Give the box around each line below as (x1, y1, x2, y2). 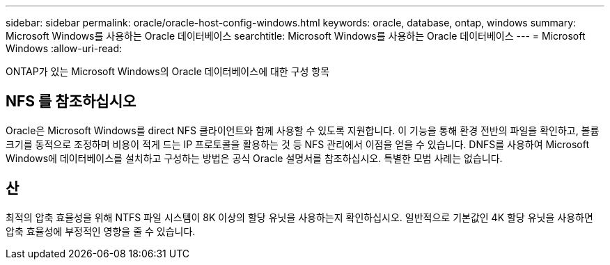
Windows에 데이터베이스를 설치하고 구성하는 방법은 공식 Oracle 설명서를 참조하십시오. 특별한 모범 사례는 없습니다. (6, 152, 503, 164)
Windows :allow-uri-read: (6, 42, 122, 54)
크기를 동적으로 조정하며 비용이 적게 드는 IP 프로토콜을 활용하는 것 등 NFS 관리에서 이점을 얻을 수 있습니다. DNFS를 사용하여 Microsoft (6, 138, 590, 150)
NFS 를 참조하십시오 (6, 93, 136, 111)
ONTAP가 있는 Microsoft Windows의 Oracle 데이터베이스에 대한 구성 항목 (6, 65, 330, 77)
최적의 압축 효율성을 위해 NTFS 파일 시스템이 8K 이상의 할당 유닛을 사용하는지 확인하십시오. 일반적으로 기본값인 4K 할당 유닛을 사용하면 (6, 211, 593, 223)
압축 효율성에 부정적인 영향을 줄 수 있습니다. (6, 225, 196, 237)
